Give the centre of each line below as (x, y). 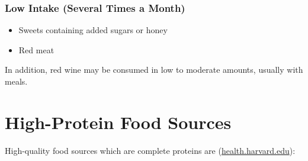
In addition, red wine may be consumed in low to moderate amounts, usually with (154, 70)
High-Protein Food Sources (118, 122)
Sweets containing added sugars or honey (93, 30)
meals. (16, 81)
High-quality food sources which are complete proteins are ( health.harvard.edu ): (150, 150)
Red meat (36, 49)
